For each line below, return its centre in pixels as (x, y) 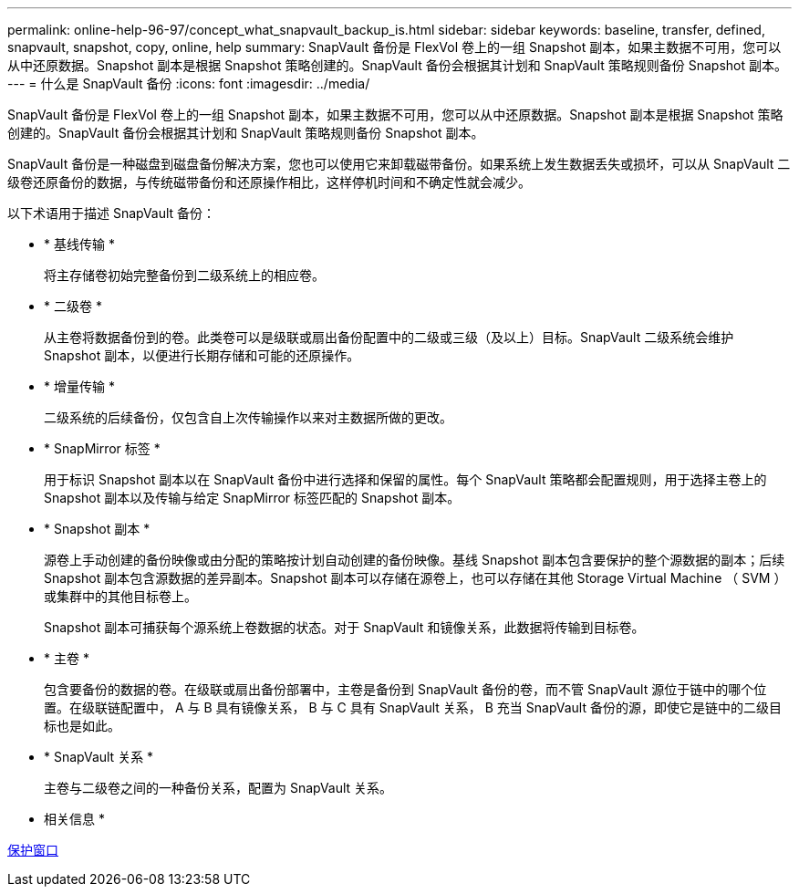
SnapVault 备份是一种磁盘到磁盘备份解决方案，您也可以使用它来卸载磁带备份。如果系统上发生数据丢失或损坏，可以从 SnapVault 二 (399, 164)
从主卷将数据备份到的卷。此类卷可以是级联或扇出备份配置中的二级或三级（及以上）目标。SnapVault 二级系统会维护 (389, 337)
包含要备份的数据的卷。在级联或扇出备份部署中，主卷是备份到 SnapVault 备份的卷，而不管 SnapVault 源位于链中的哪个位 (405, 689)
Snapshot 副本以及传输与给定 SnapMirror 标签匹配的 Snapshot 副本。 (252, 498)
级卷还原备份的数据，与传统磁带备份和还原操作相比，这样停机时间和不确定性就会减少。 (269, 182)
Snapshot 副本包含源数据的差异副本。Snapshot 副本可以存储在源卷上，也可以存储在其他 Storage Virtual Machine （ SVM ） (415, 578)
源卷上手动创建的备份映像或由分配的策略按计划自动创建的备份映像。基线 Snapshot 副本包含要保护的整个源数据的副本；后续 (415, 560)
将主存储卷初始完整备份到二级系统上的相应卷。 (184, 275)
